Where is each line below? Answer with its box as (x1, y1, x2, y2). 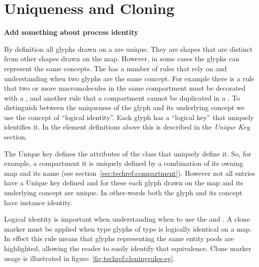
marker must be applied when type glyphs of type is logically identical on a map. (4, 223, 252, 234)
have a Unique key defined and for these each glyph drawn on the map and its (4, 177, 244, 188)
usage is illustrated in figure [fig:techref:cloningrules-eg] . (4, 253, 175, 263)
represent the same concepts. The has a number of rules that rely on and (4, 63, 227, 73)
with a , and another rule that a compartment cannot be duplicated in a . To (4, 92, 240, 103)
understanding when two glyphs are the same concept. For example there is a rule (4, 73, 255, 83)
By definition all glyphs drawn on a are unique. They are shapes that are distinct (4, 43, 253, 54)
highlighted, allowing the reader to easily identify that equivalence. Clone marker (4, 243, 252, 253)
